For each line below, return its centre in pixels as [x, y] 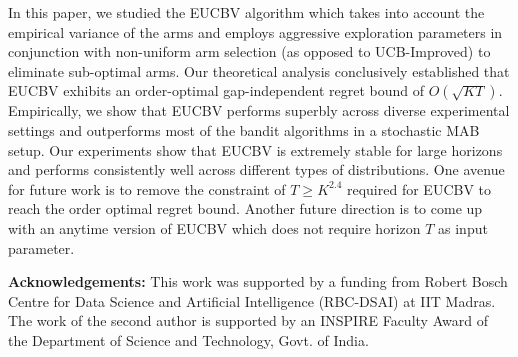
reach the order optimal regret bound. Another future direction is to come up [245, 208]
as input [463, 227]
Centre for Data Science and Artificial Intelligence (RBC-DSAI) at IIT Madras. [252, 300]
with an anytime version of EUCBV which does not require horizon [214, 227]
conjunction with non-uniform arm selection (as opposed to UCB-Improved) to [249, 51]
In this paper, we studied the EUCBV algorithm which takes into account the [246, 12]
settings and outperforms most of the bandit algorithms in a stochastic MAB [244, 129]
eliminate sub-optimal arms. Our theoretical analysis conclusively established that [259, 70]
